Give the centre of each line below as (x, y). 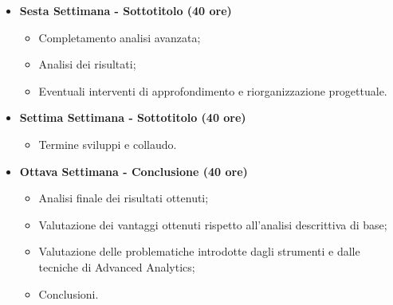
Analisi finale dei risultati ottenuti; (124, 198)
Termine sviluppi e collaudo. (108, 144)
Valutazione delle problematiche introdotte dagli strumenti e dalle (199, 251)
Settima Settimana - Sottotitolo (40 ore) (133, 117)
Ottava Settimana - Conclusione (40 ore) (134, 171)
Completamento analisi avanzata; (120, 37)
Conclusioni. (69, 293)
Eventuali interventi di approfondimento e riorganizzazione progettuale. (213, 90)
